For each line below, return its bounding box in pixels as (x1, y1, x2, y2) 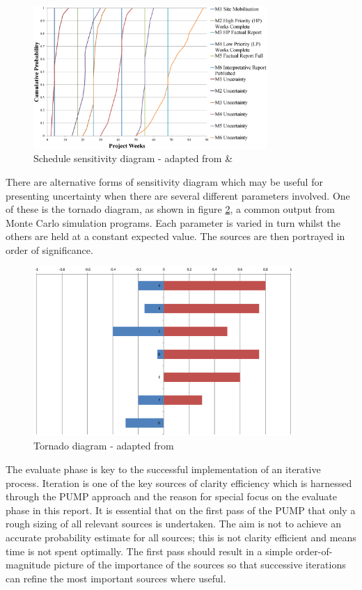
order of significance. (6, 242, 93, 257)
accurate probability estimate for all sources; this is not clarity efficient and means (6, 530, 356, 545)
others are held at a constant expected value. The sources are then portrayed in (6, 229, 345, 244)
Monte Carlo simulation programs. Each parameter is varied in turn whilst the (6, 215, 341, 230)
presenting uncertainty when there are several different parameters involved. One (6, 188, 350, 202)
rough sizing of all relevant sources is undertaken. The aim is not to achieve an (6, 516, 341, 531)
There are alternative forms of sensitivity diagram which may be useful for (6, 174, 323, 189)
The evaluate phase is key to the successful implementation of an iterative (6, 462, 321, 477)
